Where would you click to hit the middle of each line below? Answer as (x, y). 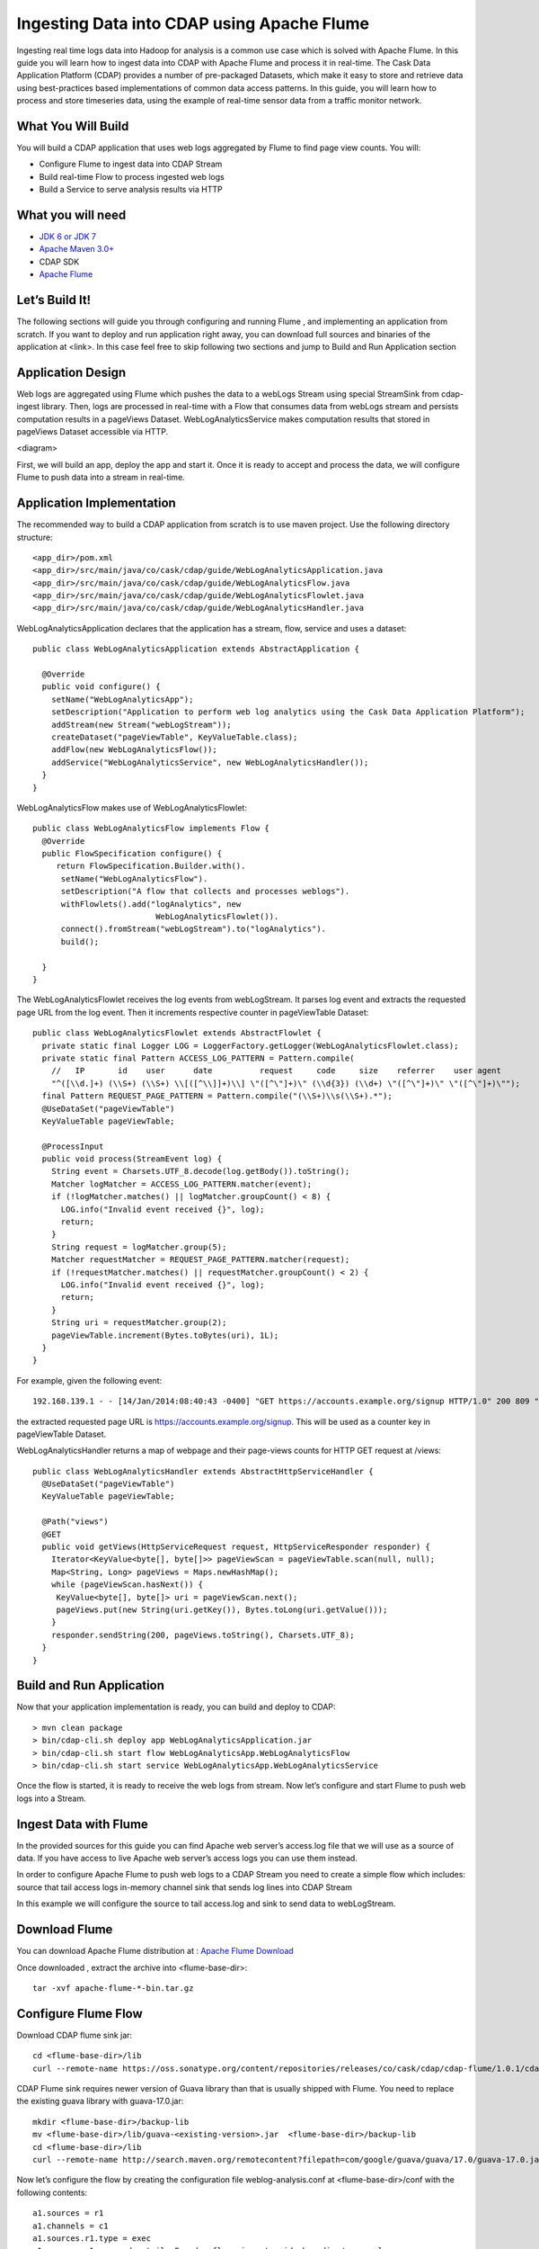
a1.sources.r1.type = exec (92, 2238)
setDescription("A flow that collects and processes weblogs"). (205, 892)
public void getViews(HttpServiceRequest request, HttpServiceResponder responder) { (236, 1547)
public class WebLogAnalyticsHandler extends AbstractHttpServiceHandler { (203, 1471)
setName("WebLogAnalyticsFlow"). (134, 878)
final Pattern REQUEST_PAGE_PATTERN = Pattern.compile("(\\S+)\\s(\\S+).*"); (217, 1096)
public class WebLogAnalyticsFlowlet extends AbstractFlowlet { (177, 1033)
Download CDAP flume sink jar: (75, 2035)
